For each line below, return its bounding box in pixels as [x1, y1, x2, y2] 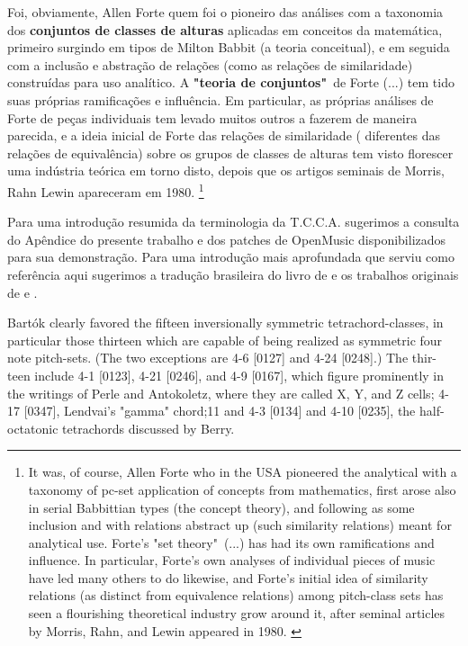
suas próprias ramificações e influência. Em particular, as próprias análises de [7, 90, 434, 109]
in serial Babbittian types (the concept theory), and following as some [28, 498, 415, 516]
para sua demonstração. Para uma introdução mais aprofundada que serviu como [7, 247, 454, 266]
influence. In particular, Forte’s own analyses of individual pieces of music [28, 551, 436, 570]
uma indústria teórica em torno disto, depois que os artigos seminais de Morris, [7, 161, 445, 180]
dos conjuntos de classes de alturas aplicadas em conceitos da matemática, [7, 20, 443, 39]
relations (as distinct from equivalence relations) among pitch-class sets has [28, 586, 444, 605]
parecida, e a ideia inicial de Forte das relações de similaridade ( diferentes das [7, 126, 441, 145]
